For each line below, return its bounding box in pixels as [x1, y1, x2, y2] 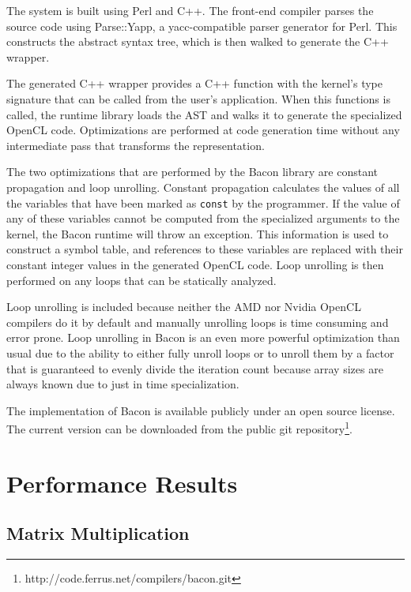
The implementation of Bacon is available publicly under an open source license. [6, 402, 395, 418]
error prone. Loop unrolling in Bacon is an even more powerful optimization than [6, 329, 400, 346]
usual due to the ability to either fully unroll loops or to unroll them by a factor [6, 344, 394, 361]
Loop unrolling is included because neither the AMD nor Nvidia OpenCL [6, 298, 361, 315]
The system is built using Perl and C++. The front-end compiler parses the [6, 2, 374, 18]
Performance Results [6, 466, 238, 499]
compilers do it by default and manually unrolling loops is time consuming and [6, 313, 389, 330]
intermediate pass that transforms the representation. [6, 137, 265, 153]
